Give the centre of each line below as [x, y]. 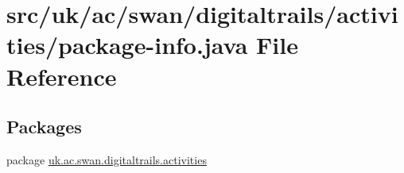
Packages [44, 127]
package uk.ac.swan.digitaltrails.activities [107, 159]
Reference [62, 76]
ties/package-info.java [127, 45]
